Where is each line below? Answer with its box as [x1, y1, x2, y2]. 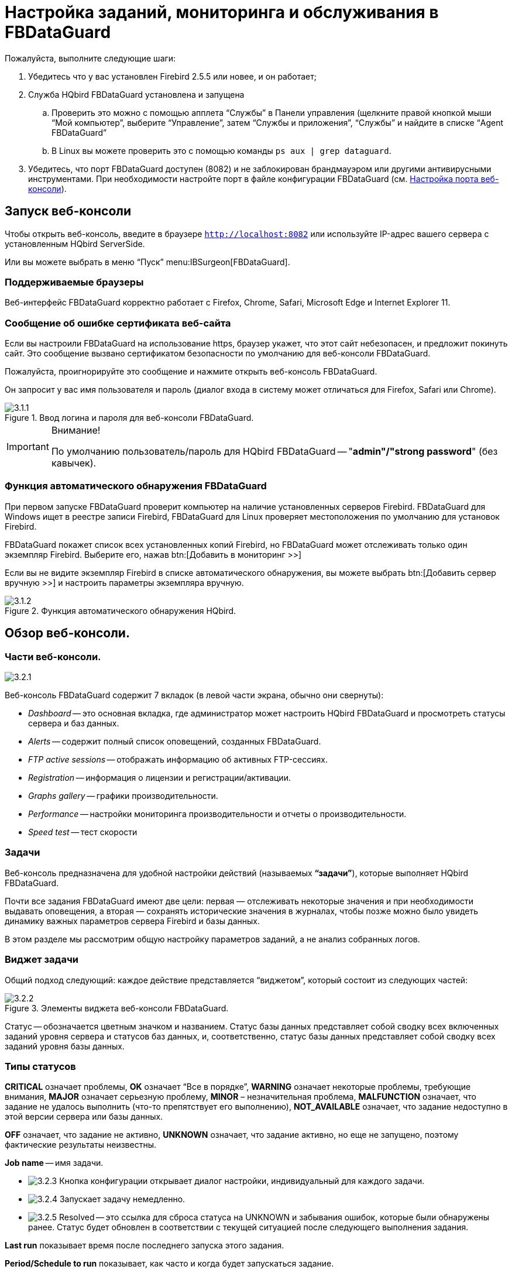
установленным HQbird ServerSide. [5, 238, 145, 249]
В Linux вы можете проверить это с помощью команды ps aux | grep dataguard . [51, 145, 391, 156]
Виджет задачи [5, 953, 78, 966]
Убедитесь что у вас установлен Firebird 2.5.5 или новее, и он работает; [28, 71, 317, 81]
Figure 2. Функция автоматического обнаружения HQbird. [5, 605, 236, 616]
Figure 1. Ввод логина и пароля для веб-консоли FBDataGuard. [5, 413, 254, 423]
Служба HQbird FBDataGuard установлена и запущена [28, 89, 245, 99]
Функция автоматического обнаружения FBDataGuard [5, 480, 267, 492]
